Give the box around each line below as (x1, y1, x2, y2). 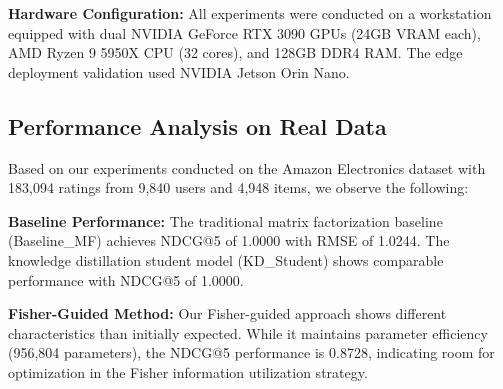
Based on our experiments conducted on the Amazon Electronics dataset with (8, 157, 486, 178)
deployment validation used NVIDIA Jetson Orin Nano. (8, 61, 350, 82)
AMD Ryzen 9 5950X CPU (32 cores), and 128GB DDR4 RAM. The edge (8, 42, 463, 63)
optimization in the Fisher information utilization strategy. (8, 361, 368, 382)
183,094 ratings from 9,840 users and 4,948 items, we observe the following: (8, 177, 469, 198)
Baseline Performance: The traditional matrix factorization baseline (8, 210, 443, 231)
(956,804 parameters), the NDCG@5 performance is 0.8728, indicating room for (8, 342, 495, 363)
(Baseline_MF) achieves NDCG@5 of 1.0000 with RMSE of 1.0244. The (8, 230, 450, 251)
